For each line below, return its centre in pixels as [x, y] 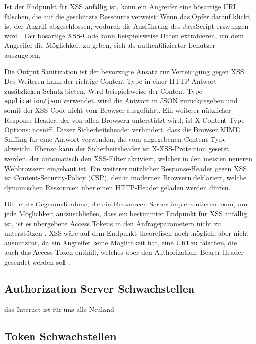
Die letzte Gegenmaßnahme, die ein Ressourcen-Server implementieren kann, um [126, 204]
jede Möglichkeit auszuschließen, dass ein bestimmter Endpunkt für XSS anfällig [126, 213]
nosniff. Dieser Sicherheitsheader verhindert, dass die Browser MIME [136, 129]
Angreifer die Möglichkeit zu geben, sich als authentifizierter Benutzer [110, 45]
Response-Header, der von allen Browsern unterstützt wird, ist [99, 120]
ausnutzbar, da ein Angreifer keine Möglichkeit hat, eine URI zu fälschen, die [121, 242]
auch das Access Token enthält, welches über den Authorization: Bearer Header [124, 252]
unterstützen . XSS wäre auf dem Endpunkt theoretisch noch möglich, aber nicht [127, 233]
